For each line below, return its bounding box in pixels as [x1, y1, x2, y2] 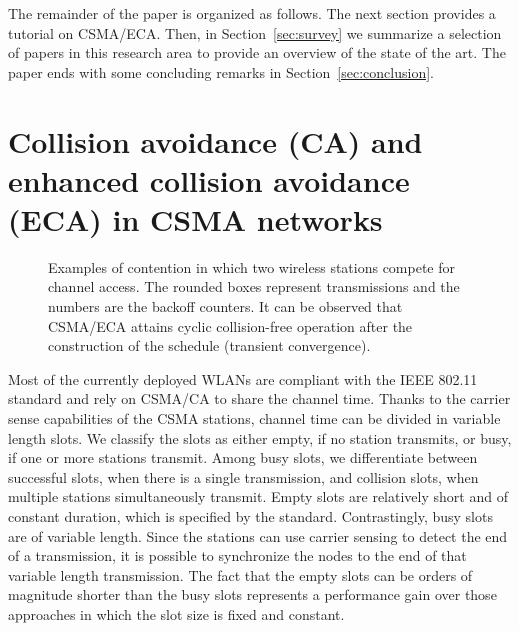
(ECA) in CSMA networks [8, 198, 383, 239]
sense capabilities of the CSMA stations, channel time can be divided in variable [8, 408, 501, 429]
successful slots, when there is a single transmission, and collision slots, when [8, 466, 479, 487]
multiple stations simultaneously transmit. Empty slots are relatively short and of [8, 486, 508, 507]
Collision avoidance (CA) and [8, 120, 423, 161]
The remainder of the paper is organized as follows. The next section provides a [8, 3, 496, 23]
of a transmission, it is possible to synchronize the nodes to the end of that [8, 545, 467, 566]
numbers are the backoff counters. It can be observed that [48, 296, 403, 317]
